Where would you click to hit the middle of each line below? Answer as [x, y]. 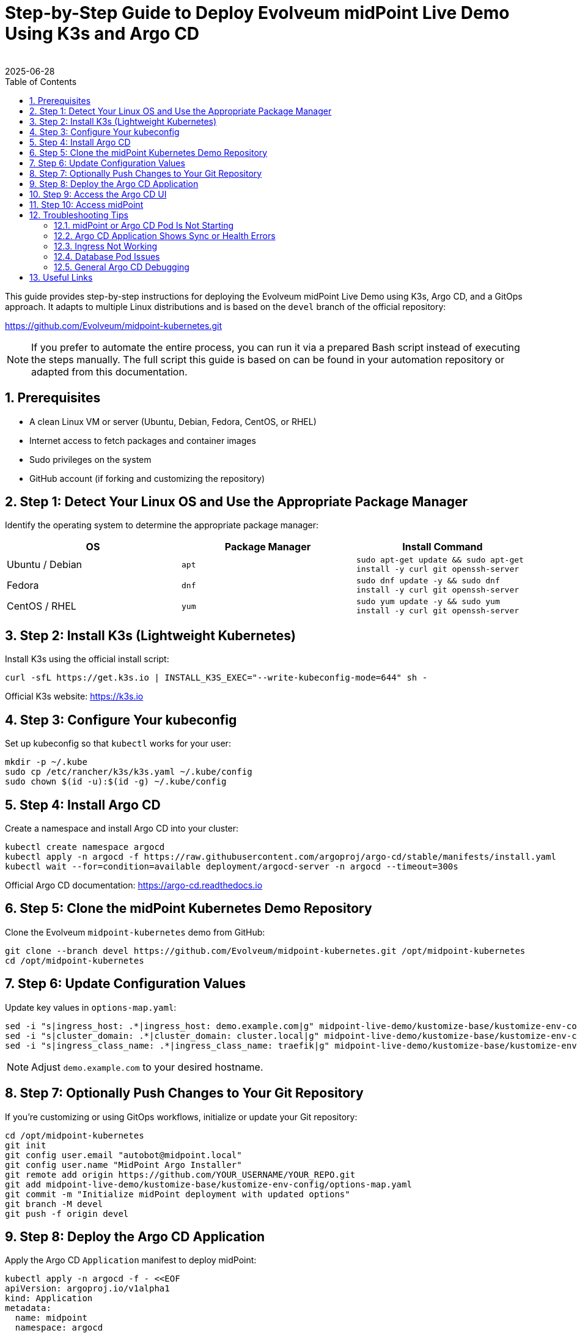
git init [26, 1145]
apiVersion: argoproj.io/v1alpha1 [87, 1289]
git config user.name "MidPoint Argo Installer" [123, 1165]
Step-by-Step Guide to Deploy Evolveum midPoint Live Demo [257, 13]
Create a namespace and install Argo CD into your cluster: [122, 828]
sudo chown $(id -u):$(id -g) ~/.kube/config [116, 782]
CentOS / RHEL [42, 606]
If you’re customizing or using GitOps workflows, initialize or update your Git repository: [181, 1117]
